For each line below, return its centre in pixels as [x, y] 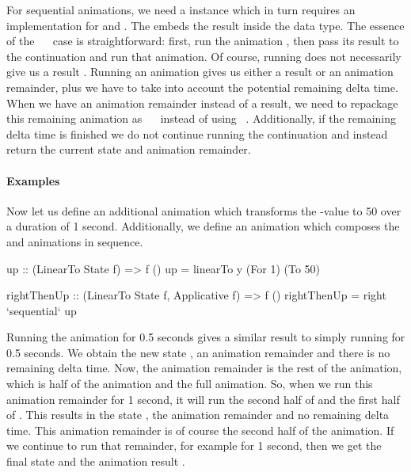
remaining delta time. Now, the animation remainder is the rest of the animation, [204, 368]
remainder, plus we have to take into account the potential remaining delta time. [202, 87]
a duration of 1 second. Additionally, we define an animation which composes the [203, 226]
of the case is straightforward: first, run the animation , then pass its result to [203, 41]
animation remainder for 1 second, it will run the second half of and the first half [203, 399]
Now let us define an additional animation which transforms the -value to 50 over [204, 210]
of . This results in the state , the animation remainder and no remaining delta [198, 415]
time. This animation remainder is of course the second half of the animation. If [200, 430]
